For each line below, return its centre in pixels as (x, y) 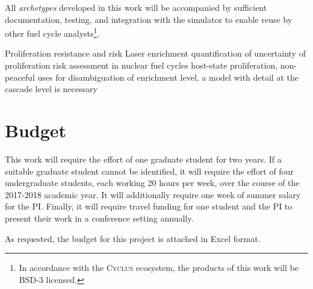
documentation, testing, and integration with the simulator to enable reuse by (149, 19)
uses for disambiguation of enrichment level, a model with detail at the (168, 77)
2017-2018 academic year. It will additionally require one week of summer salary (153, 194)
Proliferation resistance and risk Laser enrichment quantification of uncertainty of (155, 53)
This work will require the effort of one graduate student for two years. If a (143, 159)
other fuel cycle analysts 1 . (52, 32)
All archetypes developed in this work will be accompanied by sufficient (136, 7)
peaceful (20, 77)
